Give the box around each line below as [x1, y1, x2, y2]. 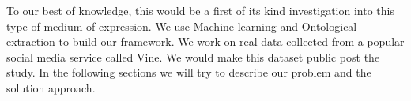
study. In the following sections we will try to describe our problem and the [6, 64, 371, 80]
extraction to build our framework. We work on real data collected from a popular [6, 33, 405, 50]
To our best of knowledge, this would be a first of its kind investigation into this [6, 2, 394, 18]
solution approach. [6, 79, 96, 95]
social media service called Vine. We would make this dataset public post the [6, 48, 380, 65]
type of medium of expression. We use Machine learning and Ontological [6, 17, 357, 34]
